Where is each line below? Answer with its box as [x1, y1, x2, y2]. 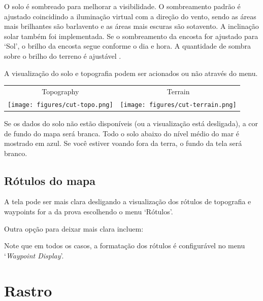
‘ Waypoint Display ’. [4, 250, 64, 260]
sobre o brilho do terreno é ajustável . [4, 50, 121, 61]
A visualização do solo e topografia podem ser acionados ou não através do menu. [4, 67, 258, 78]
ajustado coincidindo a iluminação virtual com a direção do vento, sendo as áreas [4, 11, 256, 21]
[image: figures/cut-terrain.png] [120, 101, 237, 108]
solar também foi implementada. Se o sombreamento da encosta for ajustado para [4, 30, 258, 41]
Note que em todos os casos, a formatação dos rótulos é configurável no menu [4, 240, 245, 251]
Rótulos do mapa [4, 172, 95, 188]
